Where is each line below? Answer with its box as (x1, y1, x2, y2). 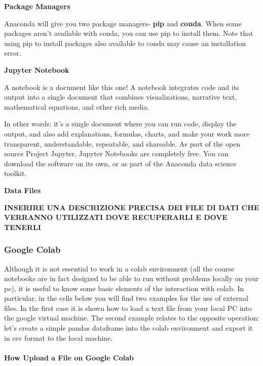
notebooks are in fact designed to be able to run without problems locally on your (4, 273, 259, 284)
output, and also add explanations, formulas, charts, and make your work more (4, 128, 250, 139)
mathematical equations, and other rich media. (4, 101, 149, 112)
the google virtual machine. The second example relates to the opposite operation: (4, 312, 259, 323)
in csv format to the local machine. (4, 332, 112, 343)
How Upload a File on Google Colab (4, 352, 134, 362)
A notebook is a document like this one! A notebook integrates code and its (4, 81, 239, 92)
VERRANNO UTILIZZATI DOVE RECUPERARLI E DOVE (4, 212, 228, 222)
